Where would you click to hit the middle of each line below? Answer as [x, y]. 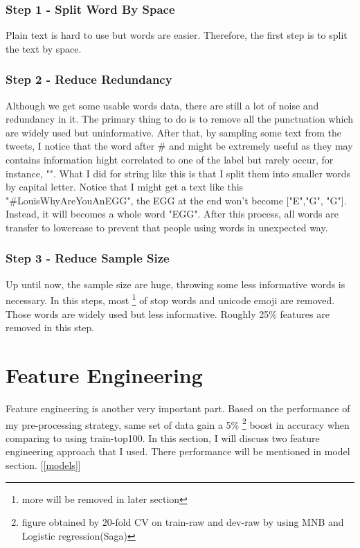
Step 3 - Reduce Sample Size [88, 258]
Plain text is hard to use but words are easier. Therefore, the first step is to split [177, 35]
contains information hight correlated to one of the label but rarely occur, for [170, 159]
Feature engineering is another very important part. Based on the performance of [178, 408]
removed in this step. [50, 327]
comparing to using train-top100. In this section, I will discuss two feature [163, 437]
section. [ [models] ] [43, 465]
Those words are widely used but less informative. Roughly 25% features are [168, 313]
